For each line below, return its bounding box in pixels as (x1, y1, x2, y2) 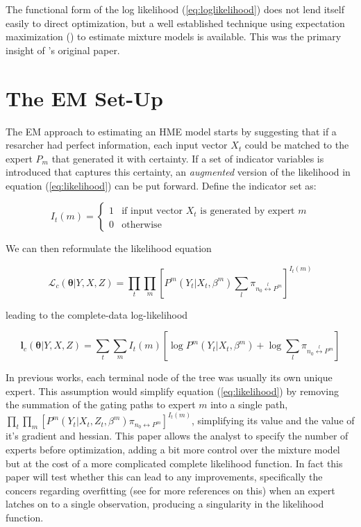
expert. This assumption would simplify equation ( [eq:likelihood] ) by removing (6, 383, 339, 398)
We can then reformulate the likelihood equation (6, 241, 212, 256)
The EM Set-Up (6, 83, 163, 112)
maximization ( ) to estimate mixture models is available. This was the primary (6, 29, 342, 44)
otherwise (121, 219, 162, 230)
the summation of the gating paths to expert (6, 397, 196, 412)
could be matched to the (244, 137, 349, 152)
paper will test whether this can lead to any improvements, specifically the (6, 469, 323, 484)
